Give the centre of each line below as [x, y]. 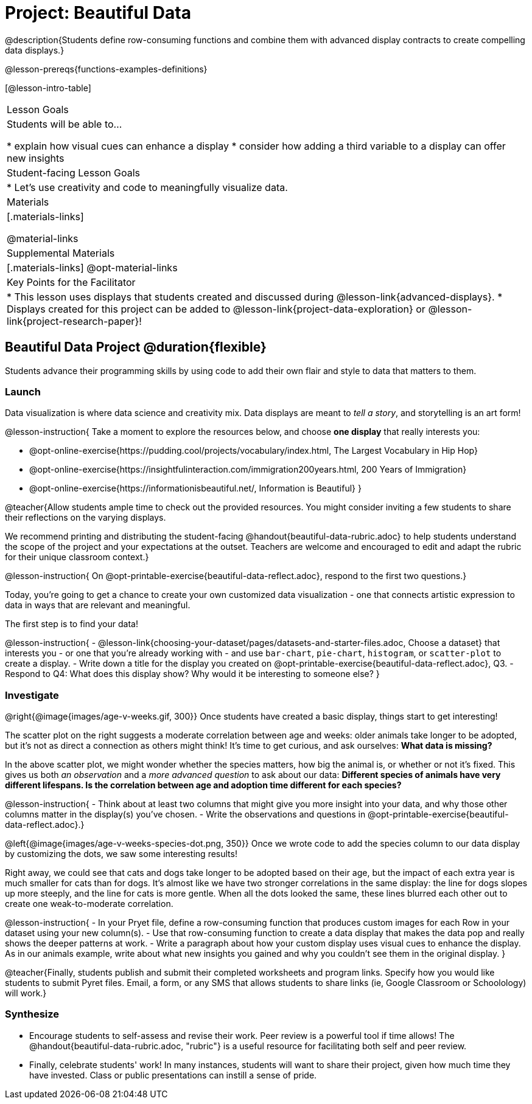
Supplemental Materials [61, 253]
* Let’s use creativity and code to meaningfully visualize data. [147, 187]
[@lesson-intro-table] [48, 88]
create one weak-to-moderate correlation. [89, 904]
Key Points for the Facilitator [71, 282]
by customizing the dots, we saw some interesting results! [121, 854]
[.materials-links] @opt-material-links [92, 267]
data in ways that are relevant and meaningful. [98, 605]
